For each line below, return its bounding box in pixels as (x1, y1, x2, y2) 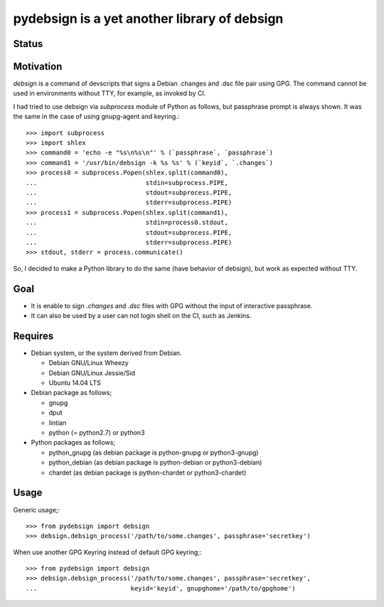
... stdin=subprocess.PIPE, (26, 179, 229, 186)
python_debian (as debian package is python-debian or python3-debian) (48, 458, 262, 467)
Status (13, 38, 43, 50)
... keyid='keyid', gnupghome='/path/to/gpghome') (26, 584, 296, 592)
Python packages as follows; (31, 438, 116, 447)
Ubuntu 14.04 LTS (48, 379, 101, 387)
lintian (48, 418, 67, 427)
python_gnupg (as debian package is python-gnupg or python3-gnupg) (48, 448, 259, 457)
